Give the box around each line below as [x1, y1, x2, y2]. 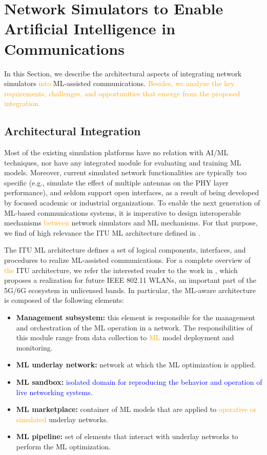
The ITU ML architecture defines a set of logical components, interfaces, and [4, 244, 246, 255]
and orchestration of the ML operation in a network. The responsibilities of [16, 322, 253, 333]
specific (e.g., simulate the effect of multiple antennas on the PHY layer [4, 177, 229, 188]
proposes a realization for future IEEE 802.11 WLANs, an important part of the [4, 275, 257, 285]
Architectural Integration [4, 123, 141, 139]
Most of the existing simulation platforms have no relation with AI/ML [4, 147, 229, 158]
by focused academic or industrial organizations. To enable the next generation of [4, 197, 260, 208]
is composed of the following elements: [4, 295, 124, 305]
